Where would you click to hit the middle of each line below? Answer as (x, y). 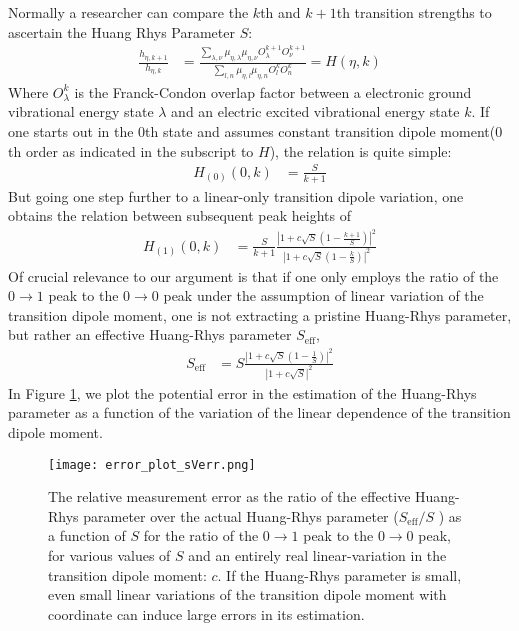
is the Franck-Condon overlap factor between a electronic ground (273, 91)
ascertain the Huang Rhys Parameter (121, 31)
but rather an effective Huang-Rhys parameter (150, 334)
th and (280, 12)
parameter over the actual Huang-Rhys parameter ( (241, 515)
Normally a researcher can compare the (128, 12)
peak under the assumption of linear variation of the (323, 295)
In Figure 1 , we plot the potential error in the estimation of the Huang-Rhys (242, 392)
